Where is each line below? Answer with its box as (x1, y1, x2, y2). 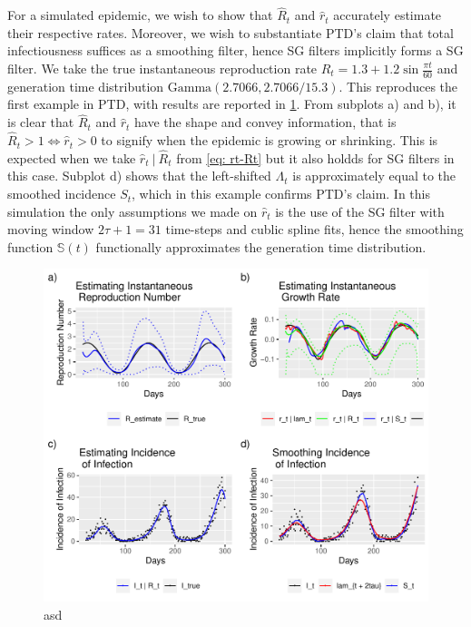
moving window (7, 220, 94, 239)
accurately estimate (333, 5, 442, 24)
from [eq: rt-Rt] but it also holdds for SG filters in (176, 148, 455, 167)
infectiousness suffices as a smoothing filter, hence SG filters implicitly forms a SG (7, 41, 464, 60)
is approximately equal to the (292, 166, 456, 185)
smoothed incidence (7, 184, 116, 203)
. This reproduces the (339, 76, 458, 95)
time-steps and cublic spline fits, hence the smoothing (165, 220, 464, 239)
